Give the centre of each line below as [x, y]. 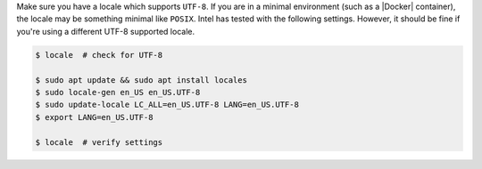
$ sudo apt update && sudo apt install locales [141, 80]
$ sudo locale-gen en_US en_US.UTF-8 [118, 92]
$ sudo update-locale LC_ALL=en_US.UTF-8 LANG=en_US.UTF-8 [167, 105]
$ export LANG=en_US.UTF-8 [94, 117]
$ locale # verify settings [99, 142]
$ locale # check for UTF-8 [99, 55]
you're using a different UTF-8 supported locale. [106, 31]
